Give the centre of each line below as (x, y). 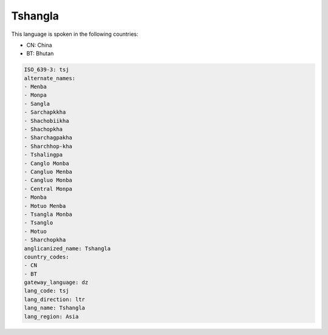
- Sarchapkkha (45, 112)
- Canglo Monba (46, 163)
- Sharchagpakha (48, 138)
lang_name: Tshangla (54, 308)
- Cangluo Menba (48, 172)
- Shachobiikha (46, 121)
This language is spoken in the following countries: (75, 34)
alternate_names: (50, 78)
